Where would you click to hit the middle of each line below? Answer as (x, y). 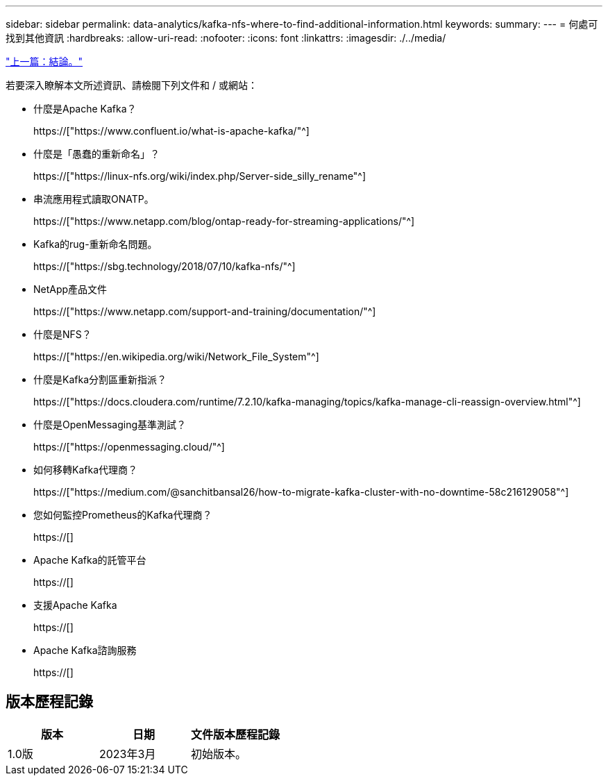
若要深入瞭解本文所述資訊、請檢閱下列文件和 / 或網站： (132, 85)
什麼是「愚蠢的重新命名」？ (96, 154)
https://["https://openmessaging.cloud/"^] (129, 447)
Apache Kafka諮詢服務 (85, 650)
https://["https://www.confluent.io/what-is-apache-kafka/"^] (171, 131)
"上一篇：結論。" (44, 61)
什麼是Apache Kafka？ (85, 109)
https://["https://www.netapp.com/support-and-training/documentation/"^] (205, 311)
